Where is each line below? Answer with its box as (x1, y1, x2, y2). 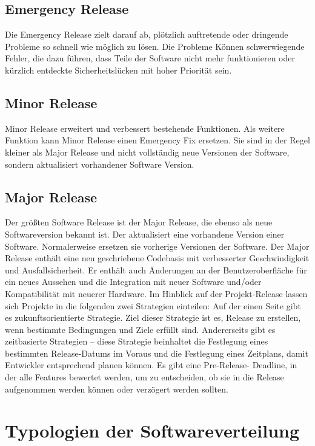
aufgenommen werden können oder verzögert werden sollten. (5, 382, 228, 395)
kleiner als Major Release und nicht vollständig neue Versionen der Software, (5, 145, 290, 158)
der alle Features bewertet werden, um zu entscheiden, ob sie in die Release (5, 371, 284, 383)
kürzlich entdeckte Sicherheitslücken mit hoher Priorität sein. (5, 63, 232, 76)
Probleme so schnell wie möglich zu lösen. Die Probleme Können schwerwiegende (5, 39, 305, 52)
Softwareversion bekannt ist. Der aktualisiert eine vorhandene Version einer (5, 227, 285, 240)
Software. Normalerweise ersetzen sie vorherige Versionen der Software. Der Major (5, 239, 310, 252)
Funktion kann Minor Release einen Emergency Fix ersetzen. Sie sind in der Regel (5, 134, 310, 146)
